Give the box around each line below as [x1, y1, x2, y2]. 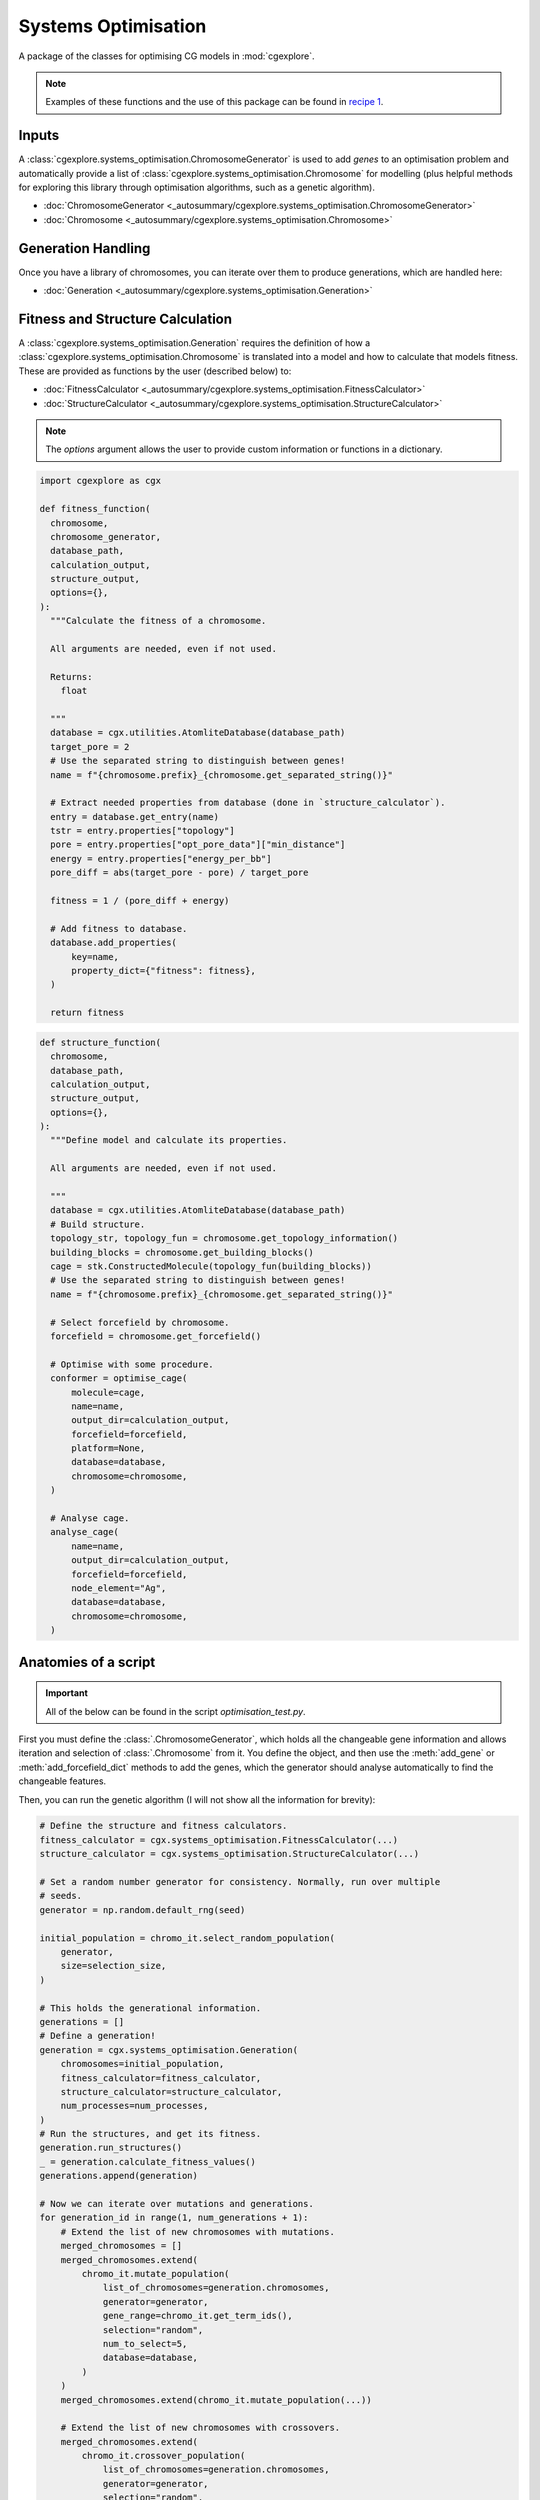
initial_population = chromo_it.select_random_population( [39, 1932, 335, 1944]
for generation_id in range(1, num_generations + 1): [39, 2212, 309, 2224]
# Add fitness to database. [50, 923, 188, 934]
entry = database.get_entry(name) [50, 811, 220, 822]
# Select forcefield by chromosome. [50, 1316, 230, 1328]
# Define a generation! [39, 2030, 157, 2042]
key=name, [71, 951, 120, 962]
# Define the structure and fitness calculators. [39, 1820, 288, 1832]
